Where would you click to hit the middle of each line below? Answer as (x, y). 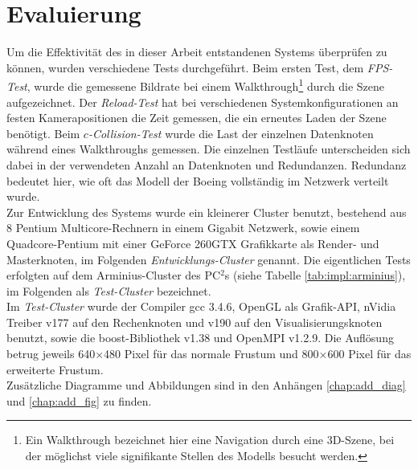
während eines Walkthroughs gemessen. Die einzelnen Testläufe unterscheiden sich (209, 149)
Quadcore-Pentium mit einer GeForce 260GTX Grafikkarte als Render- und (193, 243)
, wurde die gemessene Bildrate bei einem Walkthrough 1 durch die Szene (205, 85)
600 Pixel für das (369, 354)
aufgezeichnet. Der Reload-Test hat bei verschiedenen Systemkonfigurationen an (203, 102)
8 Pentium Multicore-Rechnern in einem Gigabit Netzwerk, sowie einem (183, 228)
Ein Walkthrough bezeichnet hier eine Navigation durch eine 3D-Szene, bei (210, 440)
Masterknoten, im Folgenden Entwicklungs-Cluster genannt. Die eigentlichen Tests (209, 259)
